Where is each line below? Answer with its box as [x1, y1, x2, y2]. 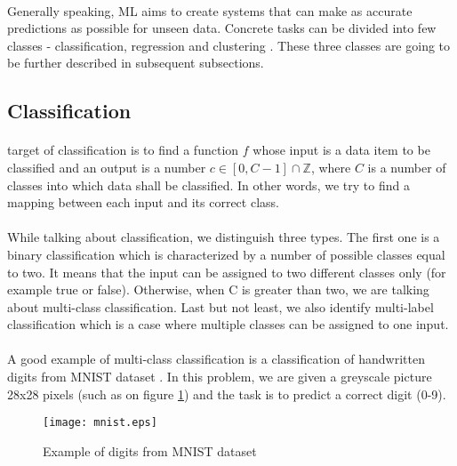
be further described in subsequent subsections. [7, 53, 264, 72]
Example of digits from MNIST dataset [43, 441, 257, 460]
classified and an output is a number [7, 157, 206, 176]
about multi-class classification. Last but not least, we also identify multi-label [7, 297, 434, 316]
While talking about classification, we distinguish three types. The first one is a [7, 228, 440, 246]
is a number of [367, 157, 446, 176]
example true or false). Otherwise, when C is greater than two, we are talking [7, 280, 429, 299]
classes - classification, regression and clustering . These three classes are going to [7, 36, 451, 54]
